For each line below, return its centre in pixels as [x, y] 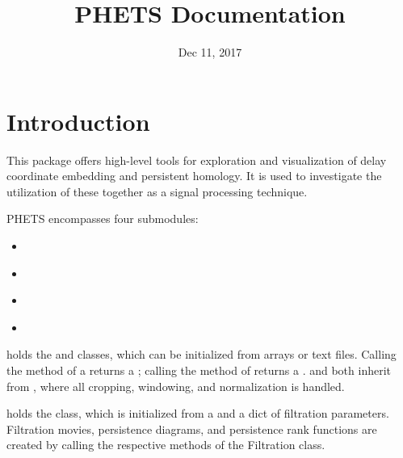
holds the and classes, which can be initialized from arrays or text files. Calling [201, 354]
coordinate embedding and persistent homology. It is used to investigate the [194, 176]
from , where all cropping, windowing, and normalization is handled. [176, 386]
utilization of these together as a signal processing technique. [157, 191]
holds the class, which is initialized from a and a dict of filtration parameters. [198, 413]
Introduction [78, 121]
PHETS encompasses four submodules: [103, 218]
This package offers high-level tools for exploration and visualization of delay [197, 160]
